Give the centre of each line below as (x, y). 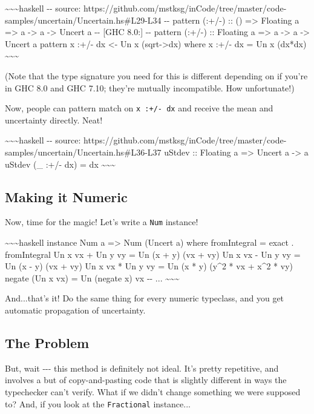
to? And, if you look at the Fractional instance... (98, 403)
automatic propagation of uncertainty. (75, 310)
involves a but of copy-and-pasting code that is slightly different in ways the (146, 380)
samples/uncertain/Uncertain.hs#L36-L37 (83, 152)
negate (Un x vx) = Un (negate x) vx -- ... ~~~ (92, 278)
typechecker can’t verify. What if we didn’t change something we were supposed (153, 392)
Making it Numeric (66, 196)
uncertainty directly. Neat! (54, 120)
